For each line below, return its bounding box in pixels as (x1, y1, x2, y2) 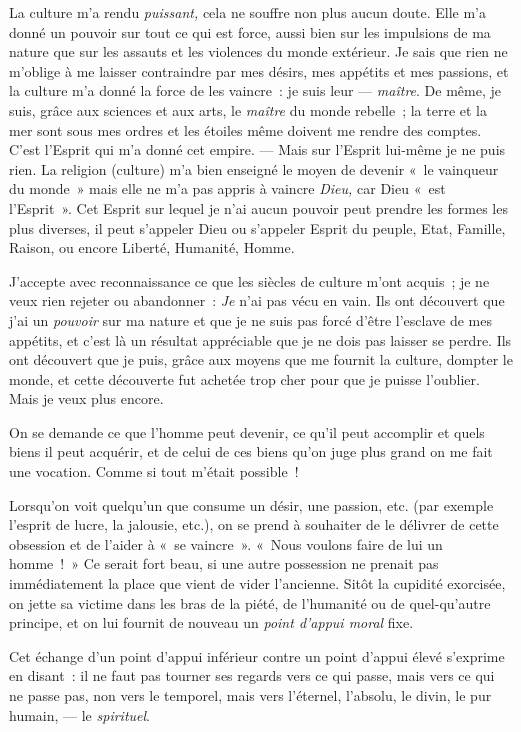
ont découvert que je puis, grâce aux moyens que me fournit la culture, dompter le (9, 349, 513, 370)
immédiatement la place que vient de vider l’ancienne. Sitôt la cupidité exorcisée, (9, 573, 506, 594)
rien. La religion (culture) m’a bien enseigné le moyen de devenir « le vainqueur (9, 158, 499, 179)
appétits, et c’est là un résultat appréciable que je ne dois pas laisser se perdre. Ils (9, 329, 512, 350)
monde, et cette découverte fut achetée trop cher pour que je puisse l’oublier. (9, 368, 480, 389)
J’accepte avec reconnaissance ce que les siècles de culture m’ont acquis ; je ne (9, 270, 490, 291)
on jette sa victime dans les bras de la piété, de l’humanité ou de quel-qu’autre (9, 592, 491, 613)
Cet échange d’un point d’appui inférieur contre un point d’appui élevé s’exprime (9, 645, 505, 666)
